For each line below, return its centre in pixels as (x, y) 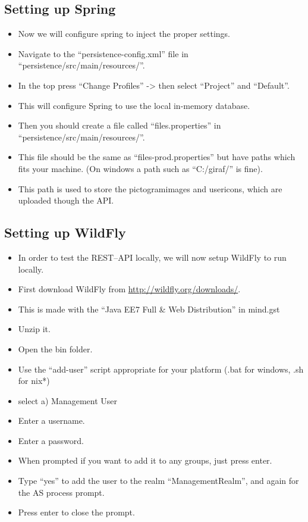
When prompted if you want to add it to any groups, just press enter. (145, 460)
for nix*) (34, 381)
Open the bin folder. (55, 348)
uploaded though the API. (66, 200)
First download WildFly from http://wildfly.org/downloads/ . (129, 289)
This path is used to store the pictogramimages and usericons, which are (150, 188)
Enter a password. (51, 440)
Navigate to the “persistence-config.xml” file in (103, 53)
